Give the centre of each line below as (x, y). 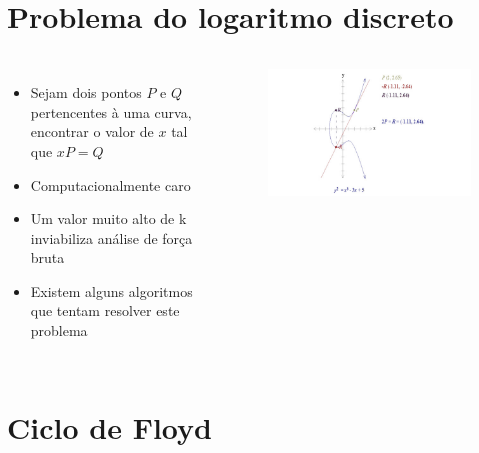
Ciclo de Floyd (109, 426)
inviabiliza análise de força (111, 237)
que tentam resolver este (105, 310)
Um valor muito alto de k (108, 218)
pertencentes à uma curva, (111, 111)
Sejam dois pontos (86, 92)
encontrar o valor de (92, 131)
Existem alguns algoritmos (111, 290)
